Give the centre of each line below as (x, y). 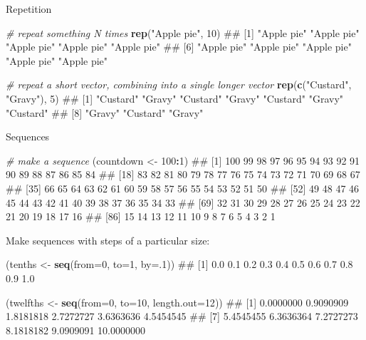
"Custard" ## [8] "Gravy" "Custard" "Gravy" (105, 112)
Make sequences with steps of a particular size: (108, 240)
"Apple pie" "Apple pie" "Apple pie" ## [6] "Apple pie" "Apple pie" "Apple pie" (179, 47)
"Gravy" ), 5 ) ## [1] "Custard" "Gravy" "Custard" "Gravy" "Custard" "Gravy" (175, 98)
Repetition (29, 9)
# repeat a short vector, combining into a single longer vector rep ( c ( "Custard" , (179, 84)
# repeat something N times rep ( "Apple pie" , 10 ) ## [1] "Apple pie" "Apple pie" (183, 32)
